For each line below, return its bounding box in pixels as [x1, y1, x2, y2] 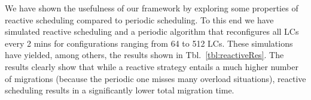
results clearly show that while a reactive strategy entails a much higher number [5, 60, 298, 72]
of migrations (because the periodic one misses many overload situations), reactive [5, 72, 306, 84]
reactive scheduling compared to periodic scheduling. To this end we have [5, 13, 274, 26]
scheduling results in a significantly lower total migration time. [5, 84, 234, 96]
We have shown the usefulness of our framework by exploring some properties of [5, 2, 298, 14]
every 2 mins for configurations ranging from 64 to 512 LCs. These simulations [5, 37, 293, 49]
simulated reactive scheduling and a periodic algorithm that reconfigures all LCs [5, 25, 299, 38]
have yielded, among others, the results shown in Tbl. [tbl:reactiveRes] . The [5, 49, 284, 61]
